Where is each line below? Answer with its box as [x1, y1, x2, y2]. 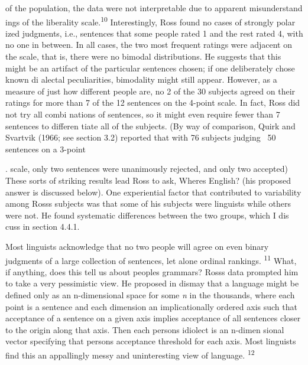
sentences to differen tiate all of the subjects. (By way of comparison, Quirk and [5, 119, 296, 132]
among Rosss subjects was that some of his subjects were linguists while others [5, 197, 291, 210]
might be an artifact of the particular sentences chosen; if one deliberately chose [5, 61, 295, 74]
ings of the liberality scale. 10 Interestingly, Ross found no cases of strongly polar [5, 14, 296, 28]
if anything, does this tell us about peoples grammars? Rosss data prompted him [5, 265, 299, 278]
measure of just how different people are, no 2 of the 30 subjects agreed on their [5, 84, 296, 97]
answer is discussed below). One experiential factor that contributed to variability [5, 185, 301, 198]
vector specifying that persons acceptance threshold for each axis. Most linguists [5, 335, 296, 347]
